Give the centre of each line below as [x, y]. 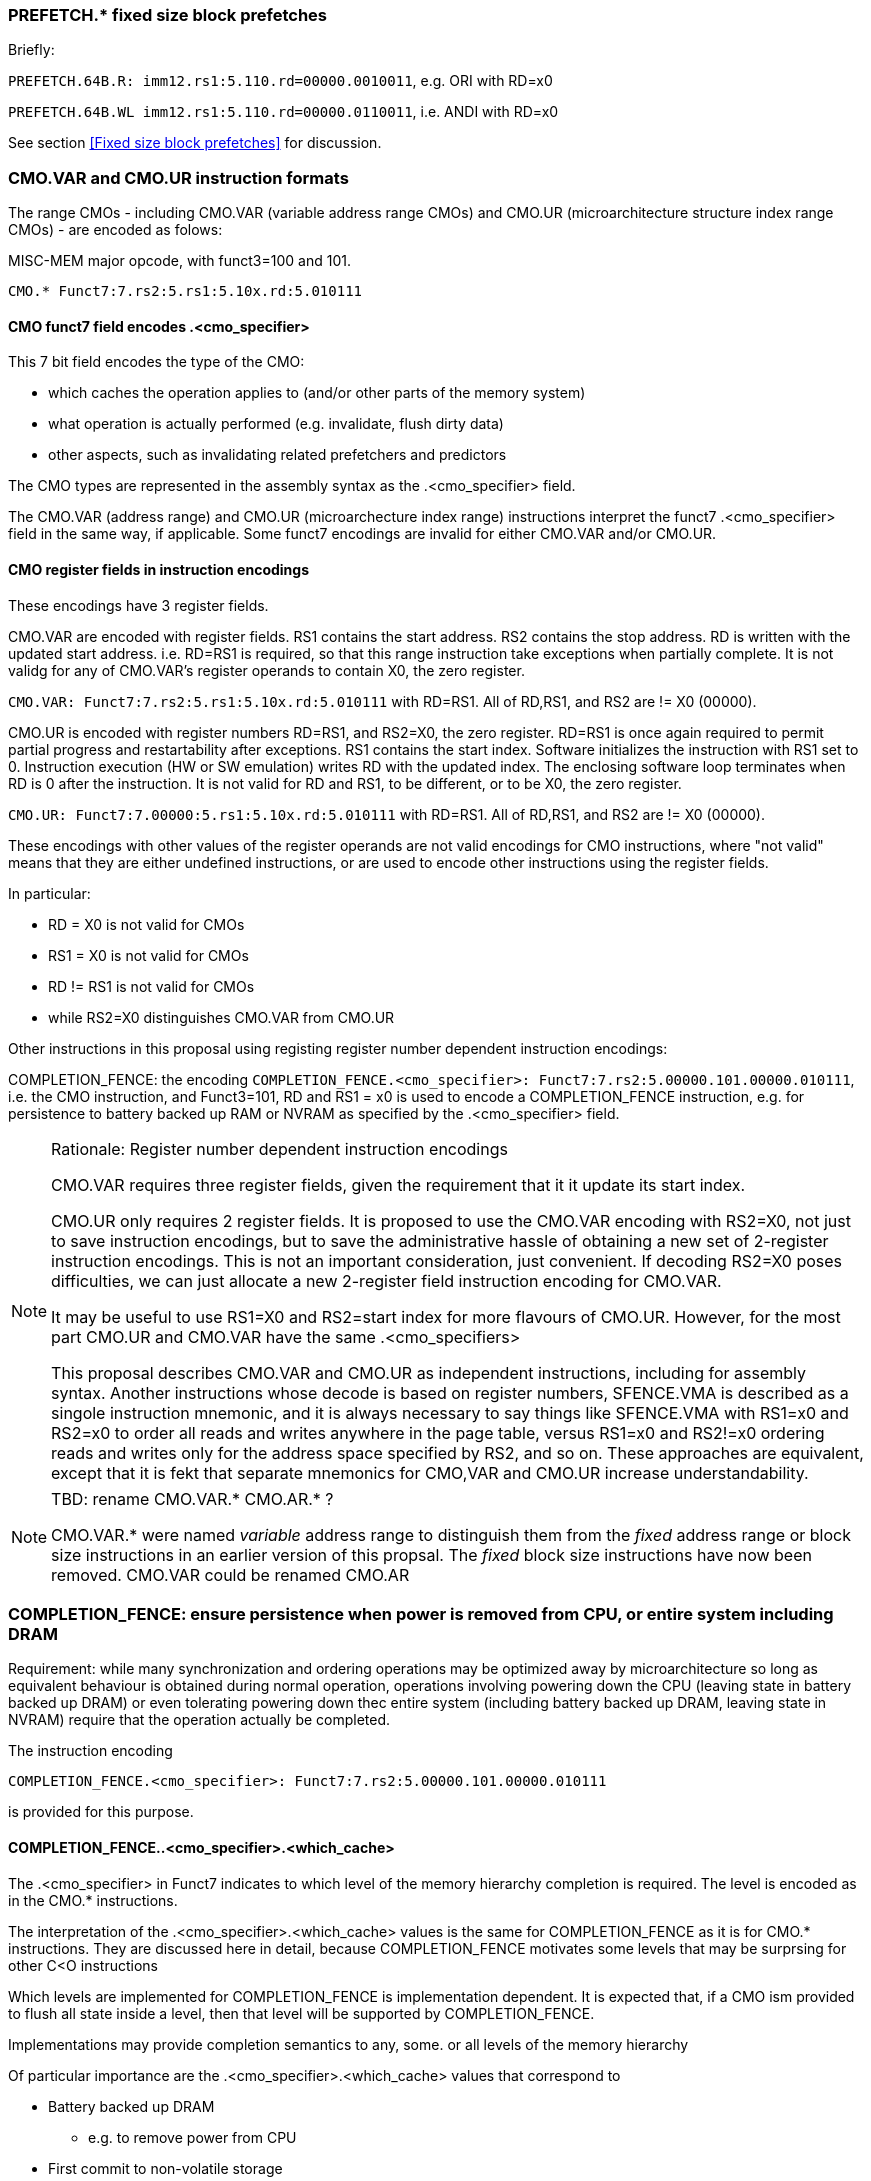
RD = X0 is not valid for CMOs [146, 924]
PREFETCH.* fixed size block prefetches [167, 15]
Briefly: [31, 50]
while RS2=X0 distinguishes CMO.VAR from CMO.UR [221, 1017]
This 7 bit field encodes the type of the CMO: [156, 362]
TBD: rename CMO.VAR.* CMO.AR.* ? [192, 1498]
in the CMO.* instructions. [93, 1900]
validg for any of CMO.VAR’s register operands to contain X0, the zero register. [266, 670]
